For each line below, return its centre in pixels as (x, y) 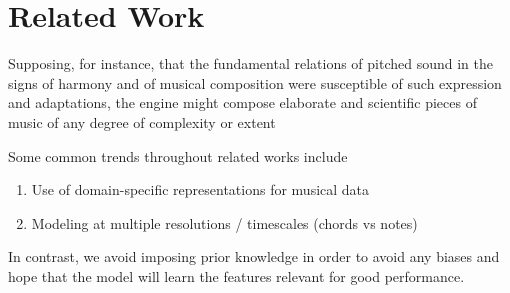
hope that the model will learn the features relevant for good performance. (236, 275)
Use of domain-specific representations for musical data (200, 189)
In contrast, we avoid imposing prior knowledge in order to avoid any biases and (254, 256)
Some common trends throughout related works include (178, 155)
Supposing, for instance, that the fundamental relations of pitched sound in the (251, 63)
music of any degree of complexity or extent (142, 121)
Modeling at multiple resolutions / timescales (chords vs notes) (224, 222)
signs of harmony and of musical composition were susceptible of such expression (255, 82)
